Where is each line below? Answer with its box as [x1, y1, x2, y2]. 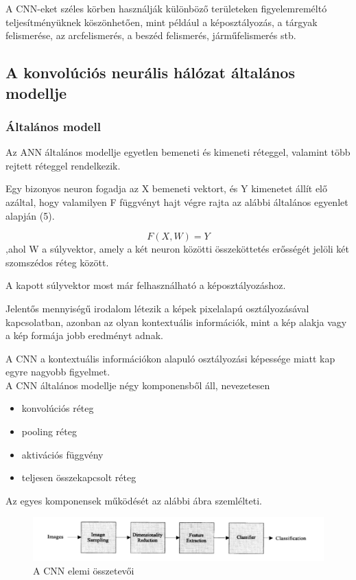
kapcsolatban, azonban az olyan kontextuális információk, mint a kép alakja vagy [5, 314, 347, 329]
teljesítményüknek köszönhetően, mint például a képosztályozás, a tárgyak [5, 14, 318, 29]
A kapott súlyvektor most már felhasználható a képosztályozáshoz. [5, 278, 286, 292]
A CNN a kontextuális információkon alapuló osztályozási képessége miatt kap [5, 351, 335, 365]
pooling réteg [21, 424, 77, 439]
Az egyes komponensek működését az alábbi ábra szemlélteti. [5, 493, 263, 507]
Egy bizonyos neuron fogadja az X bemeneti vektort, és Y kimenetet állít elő [5, 181, 328, 196]
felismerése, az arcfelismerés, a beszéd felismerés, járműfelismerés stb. [5, 28, 296, 43]
